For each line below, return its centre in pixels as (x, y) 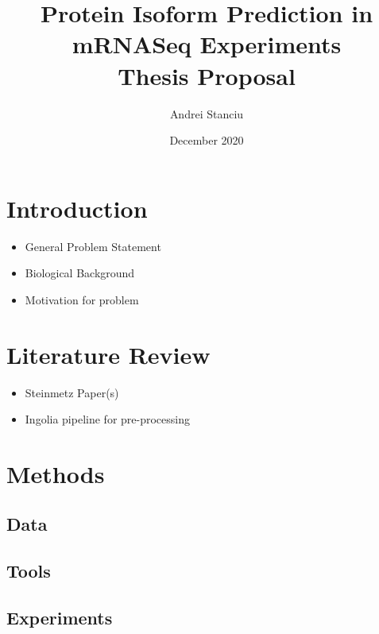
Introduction (77, 208)
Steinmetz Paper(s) (72, 392)
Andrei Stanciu (207, 113)
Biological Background (80, 273)
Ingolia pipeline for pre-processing (107, 419)
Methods (56, 473)
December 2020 (207, 140)
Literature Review (108, 354)
